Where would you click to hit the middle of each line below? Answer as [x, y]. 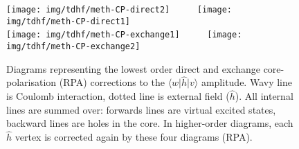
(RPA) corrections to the [112, 82]
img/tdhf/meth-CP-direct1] [68, 21]
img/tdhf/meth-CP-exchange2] [73, 46]
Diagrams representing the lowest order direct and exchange [133, 68]
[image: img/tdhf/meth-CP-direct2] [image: [119, 10]
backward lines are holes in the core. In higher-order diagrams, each [150, 123]
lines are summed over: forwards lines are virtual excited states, [141, 109]
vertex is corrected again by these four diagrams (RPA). [134, 137]
